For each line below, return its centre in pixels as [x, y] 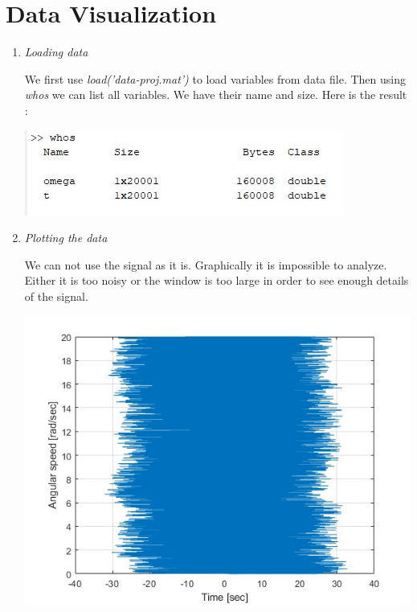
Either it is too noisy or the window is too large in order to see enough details [217, 280]
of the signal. [56, 296]
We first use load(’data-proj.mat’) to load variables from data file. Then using [215, 78]
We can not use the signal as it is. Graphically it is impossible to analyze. [206, 264]
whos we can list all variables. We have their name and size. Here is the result [216, 94]
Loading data [56, 52]
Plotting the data [66, 238]
